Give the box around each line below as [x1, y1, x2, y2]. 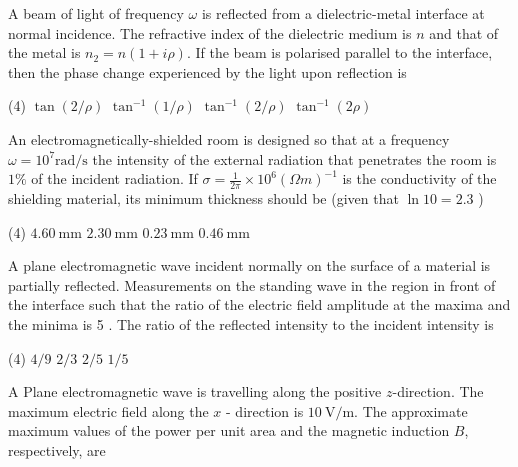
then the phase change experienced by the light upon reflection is [8, 61, 407, 82]
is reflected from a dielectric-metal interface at [201, 3, 485, 23]
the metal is [8, 42, 81, 63]
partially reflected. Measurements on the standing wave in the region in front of [8, 274, 496, 295]
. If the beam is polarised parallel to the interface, [186, 42, 493, 63]
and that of [429, 22, 499, 43]
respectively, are [8, 439, 106, 460]
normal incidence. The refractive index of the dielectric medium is [8, 22, 412, 43]
